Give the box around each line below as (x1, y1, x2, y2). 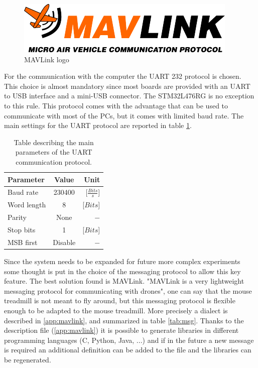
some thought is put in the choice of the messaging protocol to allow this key (4, 266, 241, 276)
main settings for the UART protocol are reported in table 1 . (4, 120, 192, 131)
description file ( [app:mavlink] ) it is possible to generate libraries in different (4, 325, 239, 335)
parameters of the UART (15, 147, 92, 157)
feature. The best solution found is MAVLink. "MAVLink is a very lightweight (4, 276, 244, 286)
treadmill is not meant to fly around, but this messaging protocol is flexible (4, 295, 235, 306)
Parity (8, 212, 27, 222)
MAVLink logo (24, 54, 69, 64)
